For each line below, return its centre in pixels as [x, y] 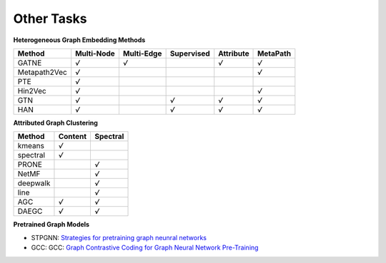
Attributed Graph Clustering [55, 123]
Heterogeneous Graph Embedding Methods [79, 40]
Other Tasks [50, 19]
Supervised [190, 53]
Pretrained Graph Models [51, 225]
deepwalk [34, 183]
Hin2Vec [32, 91]
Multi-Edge [142, 53]
